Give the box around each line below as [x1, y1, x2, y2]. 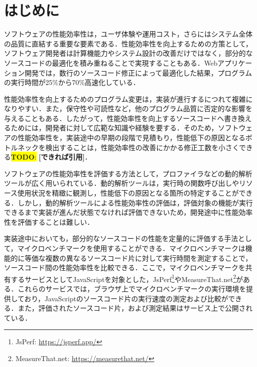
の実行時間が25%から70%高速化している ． [4, 77, 140, 87]
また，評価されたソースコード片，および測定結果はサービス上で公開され [17, 303, 253, 313]
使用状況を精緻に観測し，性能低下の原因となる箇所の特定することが [17, 188, 239, 198]
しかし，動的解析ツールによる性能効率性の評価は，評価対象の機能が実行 [17, 197, 253, 207]
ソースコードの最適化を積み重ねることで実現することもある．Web [4, 57, 218, 68]
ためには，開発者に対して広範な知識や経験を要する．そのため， [10, 122, 218, 133]
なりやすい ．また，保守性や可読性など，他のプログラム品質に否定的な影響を [4, 103, 253, 114]
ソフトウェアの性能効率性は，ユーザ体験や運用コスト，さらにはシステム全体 [4, 29, 253, 39]
